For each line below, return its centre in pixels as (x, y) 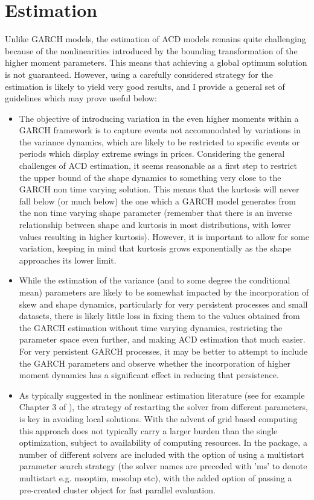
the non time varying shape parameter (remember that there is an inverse (155, 213)
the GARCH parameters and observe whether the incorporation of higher (155, 363)
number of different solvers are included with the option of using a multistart (162, 454)
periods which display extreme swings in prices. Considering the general (152, 153)
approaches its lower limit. (68, 260)
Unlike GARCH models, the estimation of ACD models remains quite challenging (155, 39)
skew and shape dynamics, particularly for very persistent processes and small (163, 304)
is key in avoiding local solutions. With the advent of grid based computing (158, 418)
